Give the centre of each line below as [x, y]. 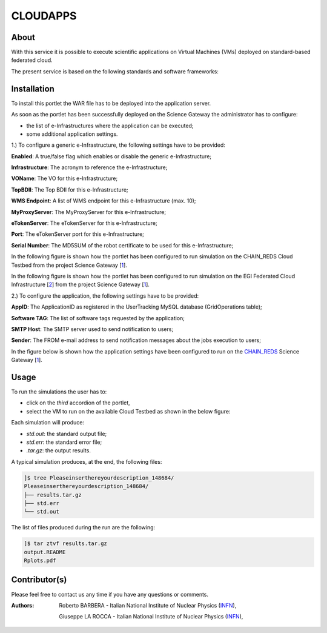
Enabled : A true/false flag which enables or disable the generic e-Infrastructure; [111, 156]
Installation [33, 89]
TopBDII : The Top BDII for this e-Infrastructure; [70, 189]
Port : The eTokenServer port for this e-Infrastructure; [78, 234]
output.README [45, 552]
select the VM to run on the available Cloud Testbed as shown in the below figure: [128, 411]
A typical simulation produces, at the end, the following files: [87, 461]
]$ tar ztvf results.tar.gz [65, 544]
